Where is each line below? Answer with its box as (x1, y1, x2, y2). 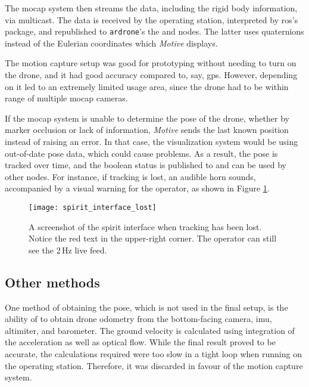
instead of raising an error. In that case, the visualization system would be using (5, 135, 298, 147)
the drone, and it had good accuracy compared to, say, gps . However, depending (5, 69, 298, 81)
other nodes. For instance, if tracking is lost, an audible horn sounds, (5, 170, 256, 182)
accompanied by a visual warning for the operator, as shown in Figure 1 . (5, 182, 270, 194)
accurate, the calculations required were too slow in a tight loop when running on (5, 347, 302, 360)
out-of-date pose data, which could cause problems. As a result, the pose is (5, 147, 278, 159)
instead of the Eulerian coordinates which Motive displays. (5, 36, 218, 49)
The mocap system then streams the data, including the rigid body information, (5, 2, 298, 14)
